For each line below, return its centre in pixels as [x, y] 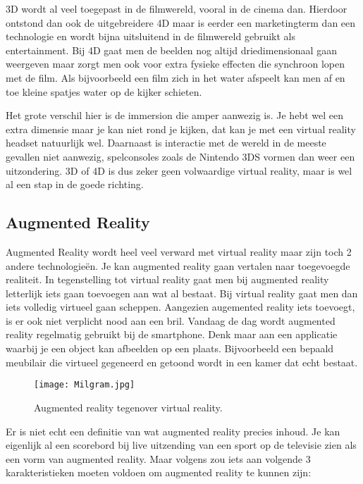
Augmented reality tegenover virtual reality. [128, 407]
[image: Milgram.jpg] [85, 385]
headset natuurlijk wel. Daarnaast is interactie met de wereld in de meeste [166, 143]
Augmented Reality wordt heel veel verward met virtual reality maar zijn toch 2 [179, 251]
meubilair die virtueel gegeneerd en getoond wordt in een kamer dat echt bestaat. [182, 362]
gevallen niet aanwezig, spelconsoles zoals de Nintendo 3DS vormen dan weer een [180, 156]
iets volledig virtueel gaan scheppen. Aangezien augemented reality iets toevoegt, [180, 307]
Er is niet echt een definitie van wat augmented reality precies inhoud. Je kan [173, 431]
